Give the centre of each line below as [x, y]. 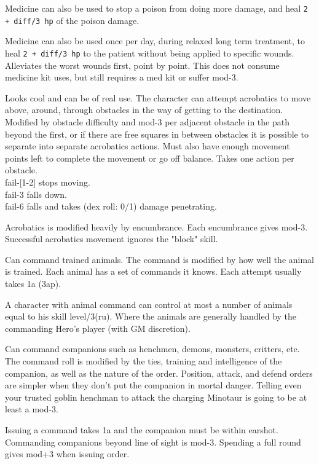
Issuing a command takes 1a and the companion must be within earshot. [142, 430]
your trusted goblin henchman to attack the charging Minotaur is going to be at [156, 397]
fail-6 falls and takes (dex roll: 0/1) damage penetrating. [111, 206]
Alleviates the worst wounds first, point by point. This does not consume [142, 65]
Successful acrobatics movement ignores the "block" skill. [112, 239]
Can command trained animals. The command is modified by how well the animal [160, 259]
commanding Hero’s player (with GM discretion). [98, 328]
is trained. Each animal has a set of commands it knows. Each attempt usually [153, 271]
